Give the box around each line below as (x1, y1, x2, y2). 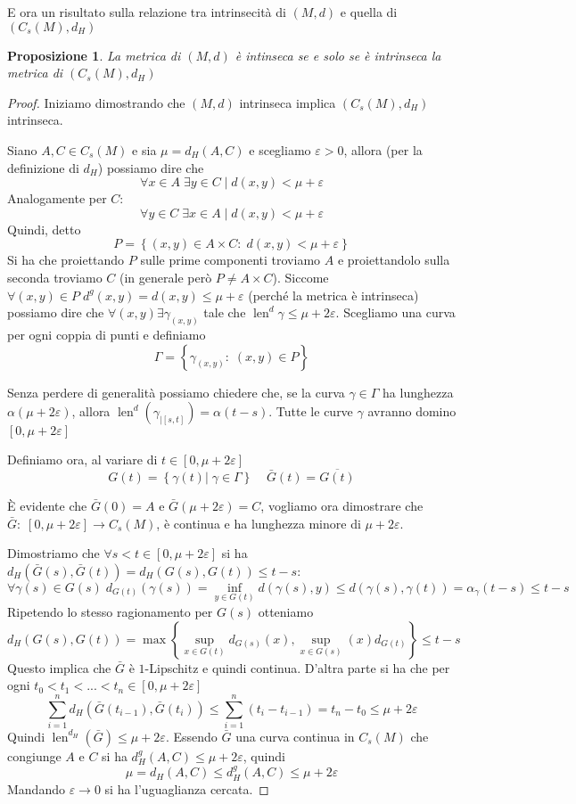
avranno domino (367, 402, 457, 421)
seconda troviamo (7, 267, 103, 286)
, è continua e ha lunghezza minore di (156, 513, 361, 532)
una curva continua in (235, 726, 355, 745)
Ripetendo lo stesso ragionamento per (7, 602, 213, 620)
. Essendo (165, 726, 218, 745)
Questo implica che (7, 658, 111, 677)
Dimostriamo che (7, 544, 100, 562)
